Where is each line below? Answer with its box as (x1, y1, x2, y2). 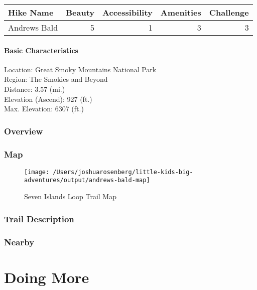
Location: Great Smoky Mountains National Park (4, 64, 157, 74)
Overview (4, 124, 43, 137)
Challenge (209, 7, 249, 18)
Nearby (4, 235, 35, 248)
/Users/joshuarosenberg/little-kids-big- (53, 168, 193, 176)
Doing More (4, 266, 89, 287)
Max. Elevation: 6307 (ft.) (4, 103, 84, 114)
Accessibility (102, 7, 153, 18)
